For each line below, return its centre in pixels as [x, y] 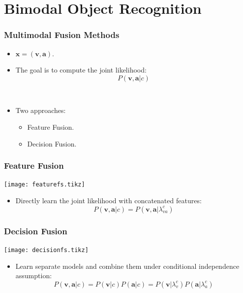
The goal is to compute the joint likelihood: [81, 70]
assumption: [34, 275]
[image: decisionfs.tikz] [46, 250]
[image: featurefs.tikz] [45, 185]
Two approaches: [41, 110]
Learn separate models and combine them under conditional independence [127, 266]
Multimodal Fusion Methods [62, 35]
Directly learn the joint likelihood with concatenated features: [108, 201]
